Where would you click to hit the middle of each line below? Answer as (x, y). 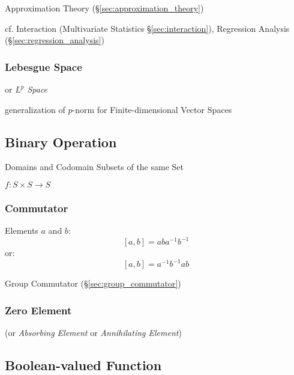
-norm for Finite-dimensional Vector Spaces (152, 109)
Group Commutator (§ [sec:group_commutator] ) (93, 283)
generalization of (35, 109)
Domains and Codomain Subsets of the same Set (94, 167)
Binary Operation (61, 142)
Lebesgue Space (43, 66)
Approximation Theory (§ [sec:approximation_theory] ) (104, 8)
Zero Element (38, 310)
